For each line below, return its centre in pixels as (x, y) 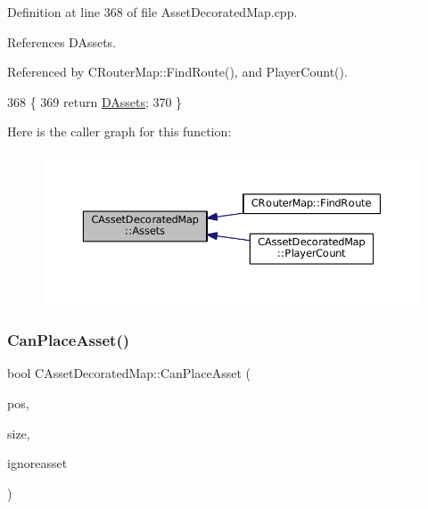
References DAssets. (62, 41)
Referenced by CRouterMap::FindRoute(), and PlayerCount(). (177, 72)
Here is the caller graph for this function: (119, 131)
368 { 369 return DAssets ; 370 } (95, 101)
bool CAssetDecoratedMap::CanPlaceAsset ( (129, 373)
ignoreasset (37, 463)
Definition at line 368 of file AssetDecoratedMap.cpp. (152, 12)
